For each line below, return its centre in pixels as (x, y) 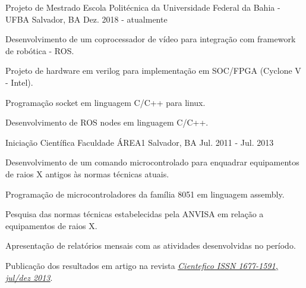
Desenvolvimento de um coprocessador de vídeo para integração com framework (151, 39)
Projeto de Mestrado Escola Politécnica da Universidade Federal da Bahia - (143, 7)
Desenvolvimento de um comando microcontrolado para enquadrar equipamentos (152, 162)
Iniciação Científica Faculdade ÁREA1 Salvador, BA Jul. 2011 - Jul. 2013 (140, 142)
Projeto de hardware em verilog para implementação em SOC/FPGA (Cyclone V (153, 71)
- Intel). (19, 82)
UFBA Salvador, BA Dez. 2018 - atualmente (86, 19)
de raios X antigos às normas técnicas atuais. (87, 173)
